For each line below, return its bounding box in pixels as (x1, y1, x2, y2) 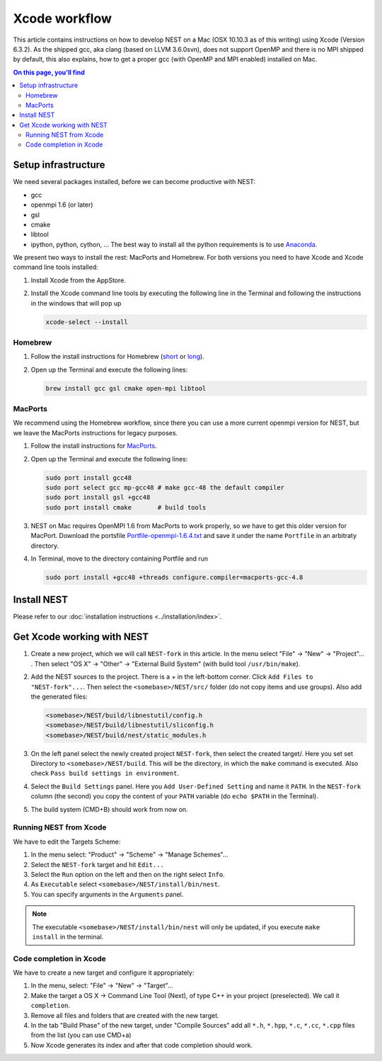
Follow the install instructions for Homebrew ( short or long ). (30, 352, 204, 361)
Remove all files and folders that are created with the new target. (30, 1011, 219, 1019)
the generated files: (30, 692, 88, 701)
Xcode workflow (13, 11, 112, 26)
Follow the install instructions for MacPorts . (30, 442, 157, 450)
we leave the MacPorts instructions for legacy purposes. (13, 428, 178, 437)
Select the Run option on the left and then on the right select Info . (30, 870, 226, 878)
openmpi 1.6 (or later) (30, 200, 93, 209)
